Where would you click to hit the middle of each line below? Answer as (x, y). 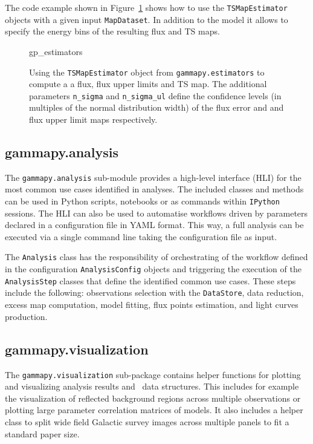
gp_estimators (56, 51)
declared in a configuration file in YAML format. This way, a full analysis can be (154, 225)
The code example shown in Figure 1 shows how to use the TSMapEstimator (146, 7)
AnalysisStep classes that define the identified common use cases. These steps (150, 280)
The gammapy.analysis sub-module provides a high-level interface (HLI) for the (153, 177)
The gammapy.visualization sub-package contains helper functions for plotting (153, 374)
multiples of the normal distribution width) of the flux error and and (156, 107)
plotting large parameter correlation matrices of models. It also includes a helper (154, 410)
